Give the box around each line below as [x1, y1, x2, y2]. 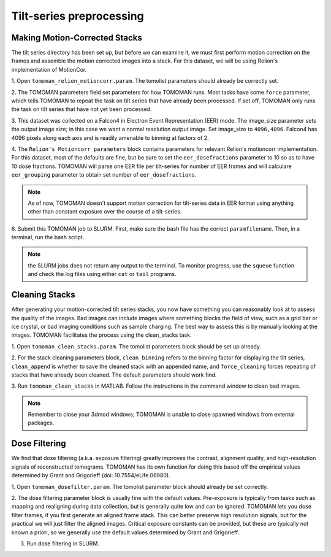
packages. [28, 419, 55, 426]
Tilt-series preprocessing [11, 9, 144, 23]
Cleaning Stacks [11, 290, 76, 300]
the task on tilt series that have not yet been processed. [11, 106, 153, 113]
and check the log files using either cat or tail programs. [28, 271, 177, 278]
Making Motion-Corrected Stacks [11, 33, 142, 43]
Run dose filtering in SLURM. [26, 540, 99, 547]
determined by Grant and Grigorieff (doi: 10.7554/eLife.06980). [11, 472, 171, 479]
